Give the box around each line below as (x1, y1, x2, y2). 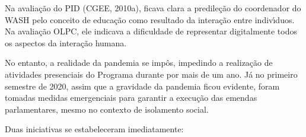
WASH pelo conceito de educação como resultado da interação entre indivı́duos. (5, 13, 295, 26)
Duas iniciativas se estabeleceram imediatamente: (5, 123, 184, 135)
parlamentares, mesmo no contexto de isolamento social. (5, 103, 209, 115)
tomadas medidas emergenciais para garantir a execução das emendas (5, 91, 257, 104)
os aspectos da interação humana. (5, 36, 127, 49)
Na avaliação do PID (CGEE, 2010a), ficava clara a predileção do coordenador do (5, 2, 301, 14)
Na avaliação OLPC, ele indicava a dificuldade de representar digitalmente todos (5, 25, 297, 37)
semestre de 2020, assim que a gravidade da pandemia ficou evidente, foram (5, 79, 280, 92)
